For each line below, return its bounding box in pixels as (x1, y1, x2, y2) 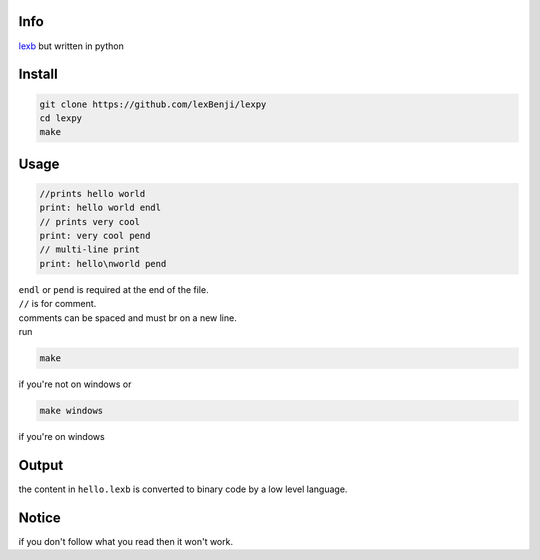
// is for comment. (18, 298, 97, 310)
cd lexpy (39, 112, 83, 124)
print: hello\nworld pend (39, 258, 167, 269)
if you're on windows (18, 430, 105, 442)
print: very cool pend (39, 230, 151, 242)
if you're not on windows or (18, 378, 132, 390)
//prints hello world (39, 188, 146, 199)
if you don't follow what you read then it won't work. (18, 535, 234, 547)
